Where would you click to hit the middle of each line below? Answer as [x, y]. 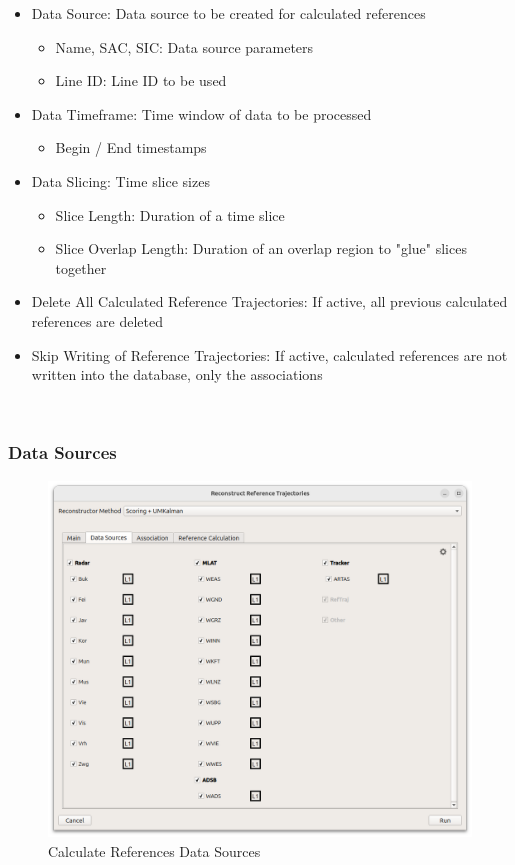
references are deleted [97, 320]
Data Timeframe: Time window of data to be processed [201, 113]
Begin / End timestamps [131, 147]
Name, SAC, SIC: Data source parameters [184, 46]
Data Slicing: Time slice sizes [120, 180]
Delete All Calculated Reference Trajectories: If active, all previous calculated [269, 301]
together [81, 267]
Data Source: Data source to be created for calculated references [228, 13]
